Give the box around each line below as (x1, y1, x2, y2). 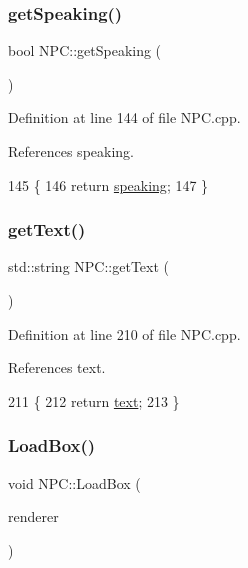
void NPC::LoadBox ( (8, 472, 141, 493)
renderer (8, 506, 59, 527)
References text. (8, 357, 106, 378)
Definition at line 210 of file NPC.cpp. (8, 323, 241, 344)
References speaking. (8, 141, 134, 161)
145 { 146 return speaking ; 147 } (8, 174, 209, 195)
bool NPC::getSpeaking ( (8, 40, 162, 61)
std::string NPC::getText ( (8, 256, 170, 277)
